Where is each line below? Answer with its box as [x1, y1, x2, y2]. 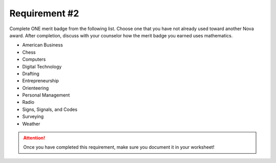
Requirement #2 [9, 8, 79, 19]
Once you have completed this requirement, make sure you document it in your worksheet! [23, 144, 215, 150]
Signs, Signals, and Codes [22, 106, 78, 112]
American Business [22, 42, 63, 48]
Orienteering [22, 85, 49, 91]
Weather [22, 121, 40, 127]
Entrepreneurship [22, 78, 59, 84]
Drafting [22, 71, 39, 77]
